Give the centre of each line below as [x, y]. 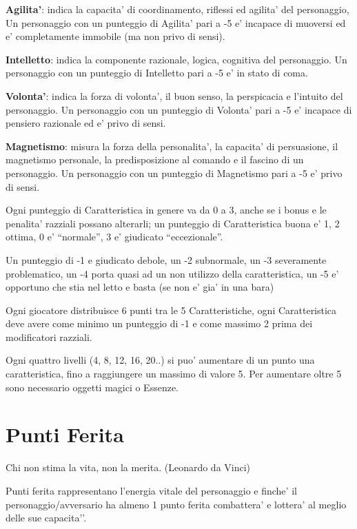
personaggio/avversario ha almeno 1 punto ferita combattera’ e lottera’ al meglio [176, 504]
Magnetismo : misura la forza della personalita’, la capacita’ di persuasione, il [172, 146]
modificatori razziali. [49, 336]
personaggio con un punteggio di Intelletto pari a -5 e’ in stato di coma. [157, 73]
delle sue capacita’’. [46, 518]
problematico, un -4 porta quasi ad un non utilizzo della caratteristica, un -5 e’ [172, 273]
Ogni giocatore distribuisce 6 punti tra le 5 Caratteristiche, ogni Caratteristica [171, 310]
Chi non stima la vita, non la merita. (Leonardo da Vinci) [128, 467]
